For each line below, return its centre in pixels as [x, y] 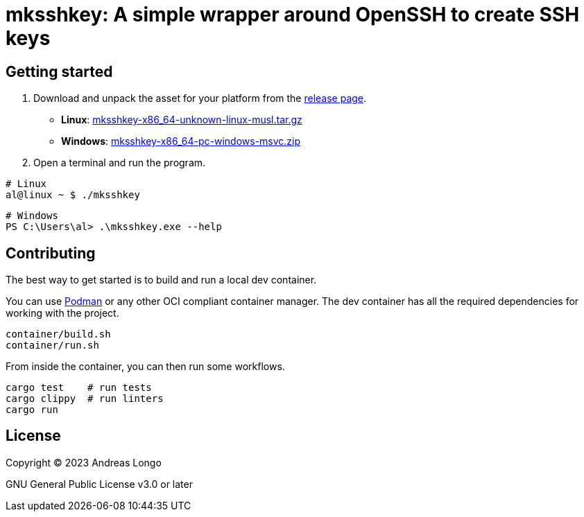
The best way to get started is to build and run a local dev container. [161, 280]
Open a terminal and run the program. [120, 163]
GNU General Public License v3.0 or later [99, 484]
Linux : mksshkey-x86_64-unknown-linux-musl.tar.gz [182, 120]
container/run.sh [52, 345]
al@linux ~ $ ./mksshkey [73, 195]
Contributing [51, 253]
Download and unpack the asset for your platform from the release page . [200, 98]
